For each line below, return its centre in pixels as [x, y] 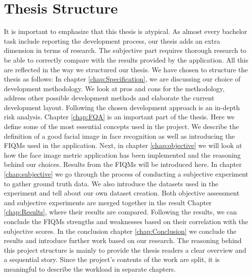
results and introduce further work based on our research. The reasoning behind [123, 240]
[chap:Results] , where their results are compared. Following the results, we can [120, 212]
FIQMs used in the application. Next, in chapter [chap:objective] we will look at [123, 145]
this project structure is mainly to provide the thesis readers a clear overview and [125, 250]
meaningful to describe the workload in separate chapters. [90, 269]
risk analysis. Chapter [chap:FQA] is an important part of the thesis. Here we [119, 117]
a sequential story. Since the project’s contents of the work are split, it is [112, 259]
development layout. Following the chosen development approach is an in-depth [122, 107]
